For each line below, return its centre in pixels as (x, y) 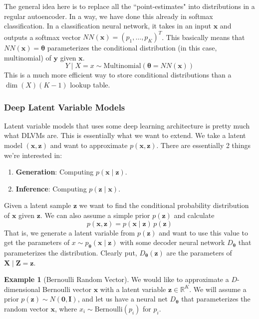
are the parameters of (199, 253)
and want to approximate (89, 145)
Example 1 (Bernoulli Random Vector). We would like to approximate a (117, 279)
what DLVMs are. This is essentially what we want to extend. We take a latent (125, 135)
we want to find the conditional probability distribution (164, 205)
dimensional (22, 289)
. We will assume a (218, 289)
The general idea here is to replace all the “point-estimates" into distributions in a (129, 6)
